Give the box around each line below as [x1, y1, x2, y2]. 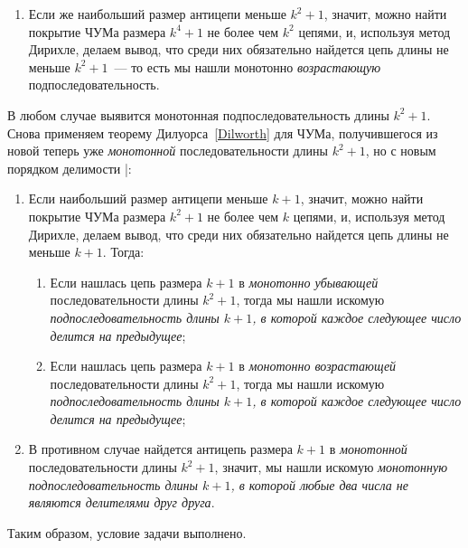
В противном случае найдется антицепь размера [28, 439, 293, 458]
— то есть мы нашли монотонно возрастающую [114, 57, 381, 76]
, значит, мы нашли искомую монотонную [214, 458, 448, 477]
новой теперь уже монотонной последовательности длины [7, 141, 328, 160]
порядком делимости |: [7, 158, 132, 177]
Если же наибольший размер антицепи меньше [28, 5, 286, 23]
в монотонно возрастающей [239, 356, 397, 375]
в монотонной [329, 439, 407, 458]
